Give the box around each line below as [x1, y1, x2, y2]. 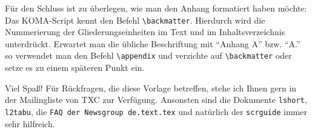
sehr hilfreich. [5, 117, 55, 130]
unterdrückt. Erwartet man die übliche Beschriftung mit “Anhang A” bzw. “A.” [5, 37, 300, 50]
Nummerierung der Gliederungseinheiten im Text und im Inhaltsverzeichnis [5, 25, 285, 38]
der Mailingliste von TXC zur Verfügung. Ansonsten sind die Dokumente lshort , [5, 93, 307, 106]
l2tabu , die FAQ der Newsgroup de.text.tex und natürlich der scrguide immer [5, 105, 307, 117]
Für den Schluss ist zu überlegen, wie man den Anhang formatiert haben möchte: [5, 2, 307, 14]
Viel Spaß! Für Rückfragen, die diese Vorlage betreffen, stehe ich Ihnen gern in [5, 81, 297, 94]
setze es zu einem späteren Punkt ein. [5, 61, 145, 74]
